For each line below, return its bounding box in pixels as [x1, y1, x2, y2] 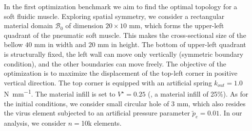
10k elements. [81, 117, 122, 128]
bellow [4, 39, 23, 49]
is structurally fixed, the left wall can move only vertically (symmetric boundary [4, 49, 244, 59]
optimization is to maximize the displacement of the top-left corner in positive [4, 68, 238, 78]
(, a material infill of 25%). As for [148, 89, 249, 98]
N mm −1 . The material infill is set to [4, 87, 116, 98]
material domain [4, 20, 53, 31]
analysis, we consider [4, 117, 66, 128]
